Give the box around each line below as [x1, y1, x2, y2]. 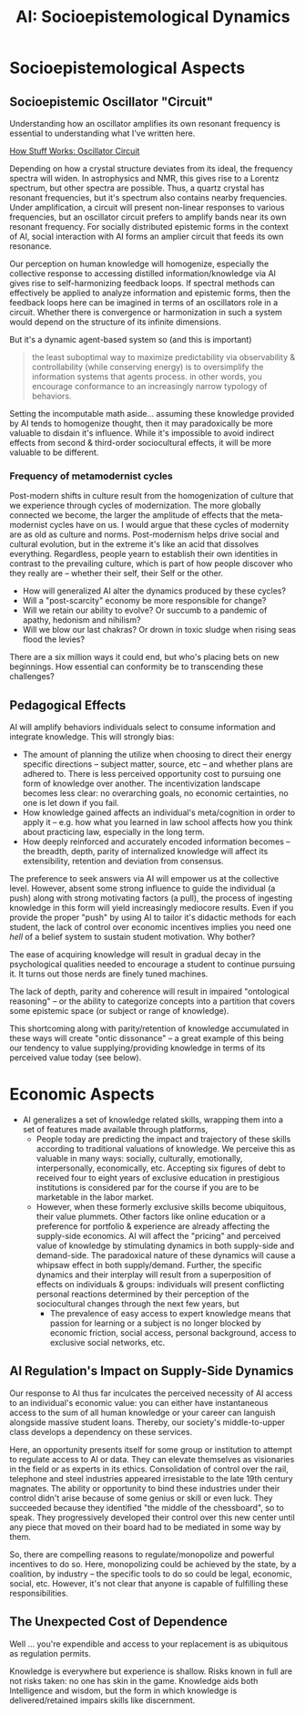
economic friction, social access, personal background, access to [49, 1328, 297, 1338]
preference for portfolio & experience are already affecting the [36, 1221, 270, 1232]
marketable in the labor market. [36, 1192, 155, 1203]
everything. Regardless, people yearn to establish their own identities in [9, 549, 278, 560]
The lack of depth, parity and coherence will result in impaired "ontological [9, 987, 290, 997]
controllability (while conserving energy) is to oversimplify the [31, 362, 264, 372]
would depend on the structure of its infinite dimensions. [9, 316, 221, 327]
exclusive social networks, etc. [49, 1338, 166, 1348]
